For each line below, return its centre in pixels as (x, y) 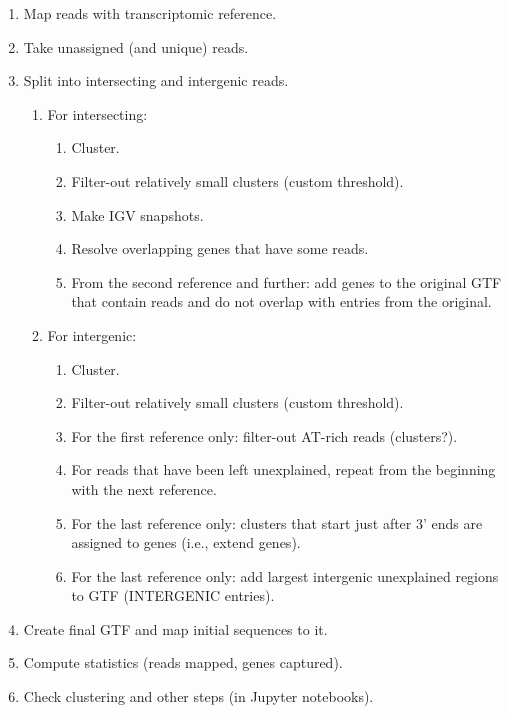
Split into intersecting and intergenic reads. (156, 80)
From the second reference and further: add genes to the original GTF (286, 281)
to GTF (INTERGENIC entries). (173, 595)
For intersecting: (97, 113)
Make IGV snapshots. (137, 214)
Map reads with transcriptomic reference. (150, 13)
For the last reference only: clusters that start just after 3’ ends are (277, 522)
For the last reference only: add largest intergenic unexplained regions (285, 575)
